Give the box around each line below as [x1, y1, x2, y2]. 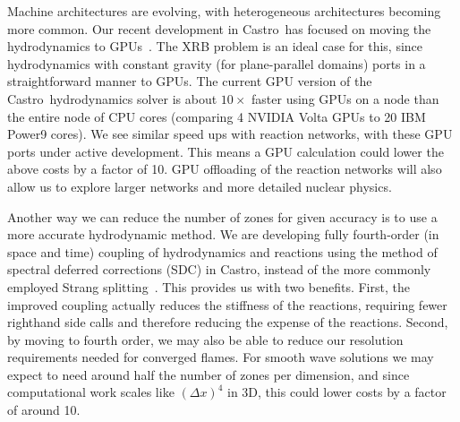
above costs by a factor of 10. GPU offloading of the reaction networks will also [7, 159, 442, 178]
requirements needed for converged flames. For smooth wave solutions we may [7, 348, 434, 366]
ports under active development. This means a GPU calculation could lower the [7, 142, 444, 160]
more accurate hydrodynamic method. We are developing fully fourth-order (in [7, 225, 439, 244]
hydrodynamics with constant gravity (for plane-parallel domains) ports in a [7, 54, 426, 73]
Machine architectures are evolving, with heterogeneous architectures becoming [7, 2, 441, 20]
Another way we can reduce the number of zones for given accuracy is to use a [7, 207, 438, 226]
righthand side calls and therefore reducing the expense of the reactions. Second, [7, 313, 448, 332]
